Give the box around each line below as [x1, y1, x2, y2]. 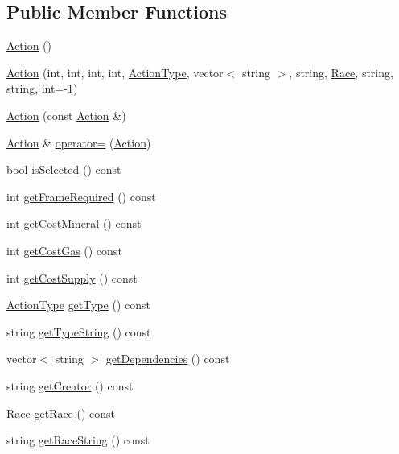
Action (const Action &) [6, 106, 126, 123]
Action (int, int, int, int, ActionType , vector [6, 64, 224, 80]
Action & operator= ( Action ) [6, 134, 151, 151]
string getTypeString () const [6, 323, 151, 340]
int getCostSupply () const [6, 269, 138, 286]
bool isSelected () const [6, 161, 121, 178]
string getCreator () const [6, 377, 134, 394]
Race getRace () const [6, 404, 116, 421]
